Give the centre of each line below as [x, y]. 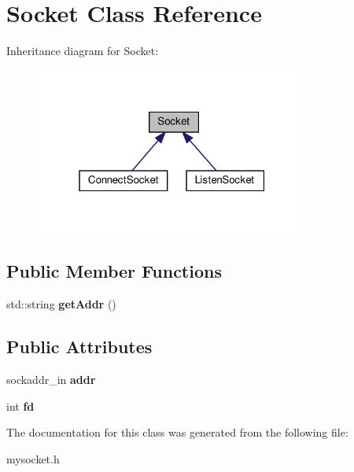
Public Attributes [79, 347]
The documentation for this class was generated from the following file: [177, 432]
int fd [20, 406]
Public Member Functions [114, 271]
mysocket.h [33, 458]
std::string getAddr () [61, 304]
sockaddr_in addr [51, 380]
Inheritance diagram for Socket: [83, 51]
